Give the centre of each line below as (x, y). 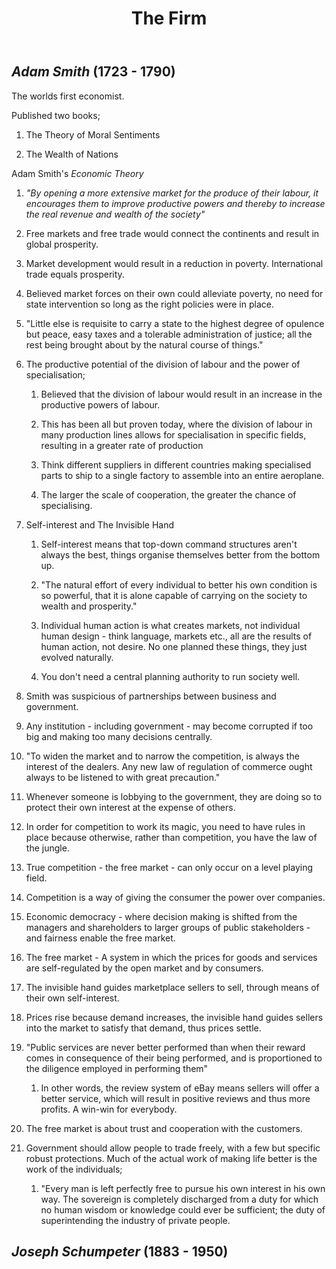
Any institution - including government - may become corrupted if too (169, 726)
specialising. (66, 505)
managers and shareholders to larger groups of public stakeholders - (168, 927)
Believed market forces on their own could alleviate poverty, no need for (174, 293)
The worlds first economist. (68, 96)
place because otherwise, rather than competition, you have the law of (171, 837)
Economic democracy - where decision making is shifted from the (161, 916)
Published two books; (56, 115)
